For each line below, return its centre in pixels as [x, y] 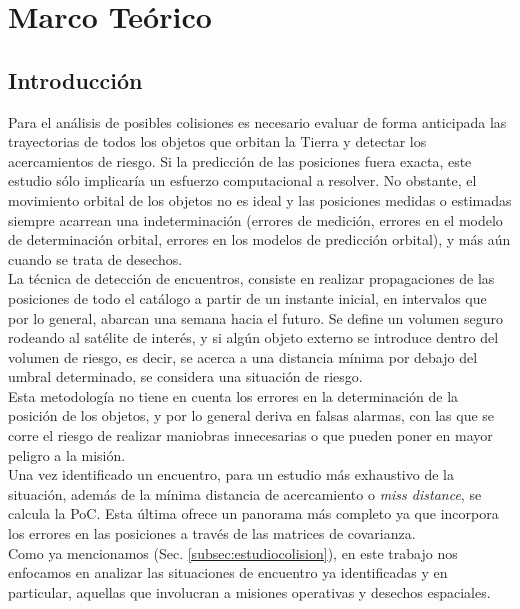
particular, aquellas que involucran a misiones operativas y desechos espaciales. [249, 591]
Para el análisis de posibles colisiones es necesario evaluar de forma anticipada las [257, 121]
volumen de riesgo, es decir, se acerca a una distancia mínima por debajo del [243, 356]
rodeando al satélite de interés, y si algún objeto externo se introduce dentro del [253, 337]
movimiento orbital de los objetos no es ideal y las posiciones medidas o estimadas [260, 199]
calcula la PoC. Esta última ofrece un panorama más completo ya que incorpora [253, 513]
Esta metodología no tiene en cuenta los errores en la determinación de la [233, 395]
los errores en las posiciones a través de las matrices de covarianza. [212, 533]
